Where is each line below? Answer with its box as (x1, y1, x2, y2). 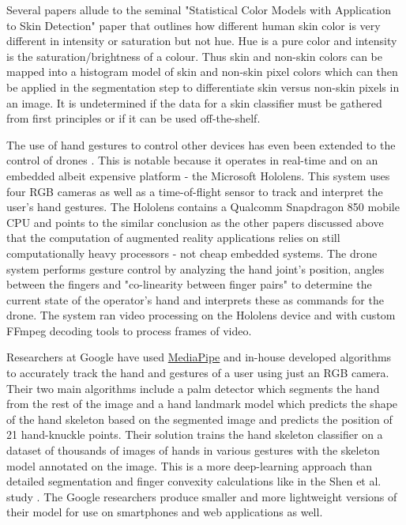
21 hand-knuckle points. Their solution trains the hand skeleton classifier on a (6, 426, 383, 443)
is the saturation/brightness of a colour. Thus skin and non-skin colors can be (6, 47, 383, 64)
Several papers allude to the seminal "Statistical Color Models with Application (6, 2, 392, 17)
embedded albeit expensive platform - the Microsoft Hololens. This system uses (6, 167, 390, 183)
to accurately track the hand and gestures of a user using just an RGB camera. (6, 364, 389, 381)
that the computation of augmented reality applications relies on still (6, 229, 340, 246)
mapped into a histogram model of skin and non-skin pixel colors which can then (6, 63, 398, 80)
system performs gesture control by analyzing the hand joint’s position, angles (6, 260, 385, 277)
